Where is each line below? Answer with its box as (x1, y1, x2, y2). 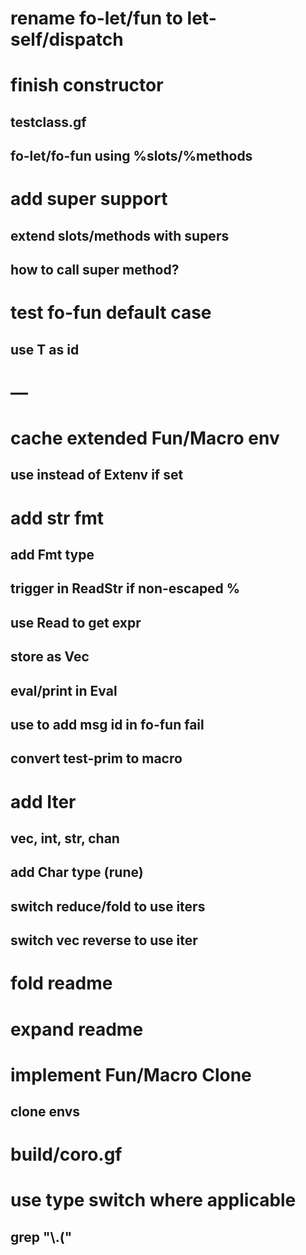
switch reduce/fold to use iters (10, 898, 206, 915)
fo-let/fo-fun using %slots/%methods (10, 148, 253, 165)
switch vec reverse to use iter (10, 932, 198, 949)
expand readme (10, 1018, 144, 1041)
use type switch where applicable (10, 1189, 297, 1212)
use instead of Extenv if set (10, 467, 184, 484)
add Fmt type (10, 547, 95, 564)
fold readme (10, 972, 113, 995)
